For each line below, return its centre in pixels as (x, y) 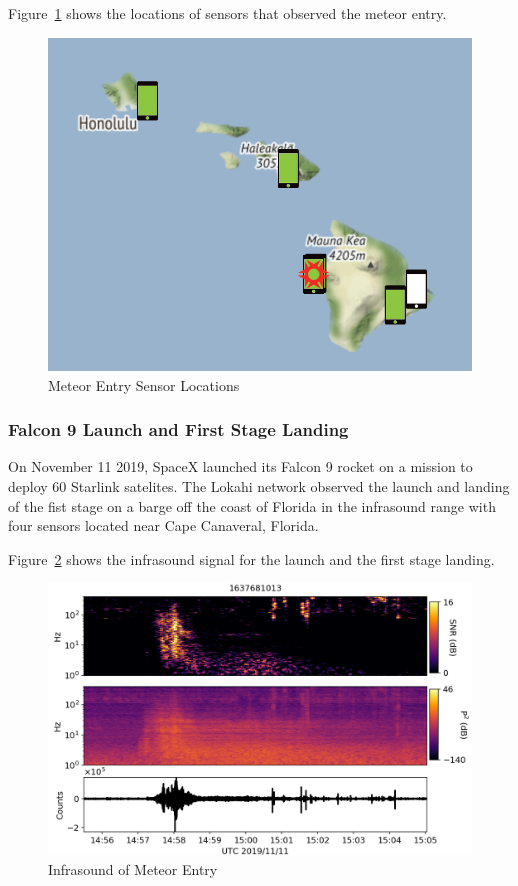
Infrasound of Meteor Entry (133, 868)
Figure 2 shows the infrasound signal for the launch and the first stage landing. (251, 558)
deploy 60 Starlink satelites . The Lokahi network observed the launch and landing (259, 486)
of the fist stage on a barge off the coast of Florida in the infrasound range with (252, 505)
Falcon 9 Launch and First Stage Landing (178, 429)
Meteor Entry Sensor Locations (144, 384)
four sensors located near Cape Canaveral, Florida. (163, 525)
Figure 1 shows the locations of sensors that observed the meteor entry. (227, 13)
